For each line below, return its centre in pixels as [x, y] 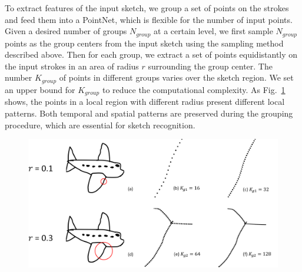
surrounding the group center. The [210, 66]
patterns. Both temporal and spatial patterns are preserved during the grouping [149, 113]
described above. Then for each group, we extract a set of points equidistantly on [151, 54]
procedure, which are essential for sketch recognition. [100, 125]
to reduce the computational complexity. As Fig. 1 [194, 89]
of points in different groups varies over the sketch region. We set [176, 77]
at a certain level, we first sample [213, 31]
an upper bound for [40, 89]
